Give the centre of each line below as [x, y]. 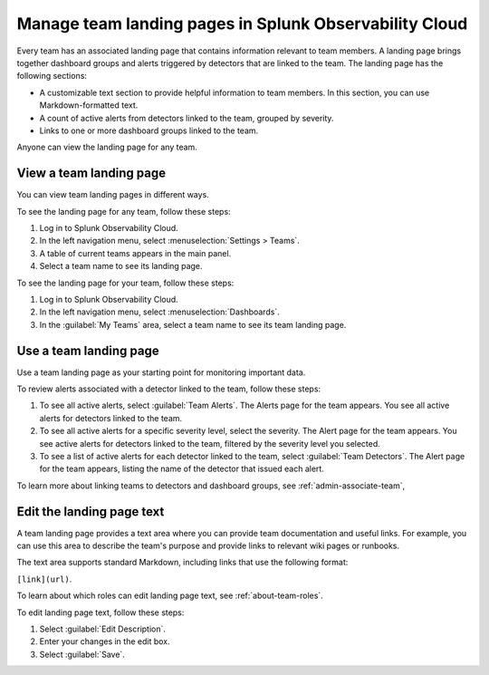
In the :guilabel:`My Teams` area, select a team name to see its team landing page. [193, 324]
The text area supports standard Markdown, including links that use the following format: [182, 563]
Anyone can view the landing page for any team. [107, 147]
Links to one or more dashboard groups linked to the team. [149, 130]
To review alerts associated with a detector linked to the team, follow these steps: [169, 389]
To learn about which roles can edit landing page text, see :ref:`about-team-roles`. [170, 596]
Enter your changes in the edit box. [105, 641]
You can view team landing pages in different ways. [113, 195]
